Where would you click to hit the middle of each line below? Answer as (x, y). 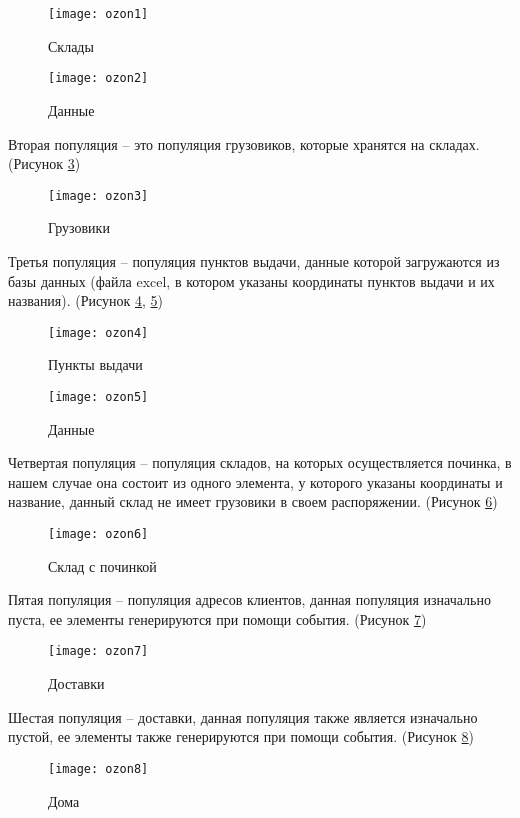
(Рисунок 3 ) (44, 163)
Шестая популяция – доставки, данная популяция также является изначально (243, 716)
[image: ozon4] (98, 332)
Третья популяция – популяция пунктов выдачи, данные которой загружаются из (254, 260)
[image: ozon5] (98, 396)
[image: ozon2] (98, 78)
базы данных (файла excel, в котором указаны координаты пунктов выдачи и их (251, 280)
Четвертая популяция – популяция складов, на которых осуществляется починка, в (260, 462)
